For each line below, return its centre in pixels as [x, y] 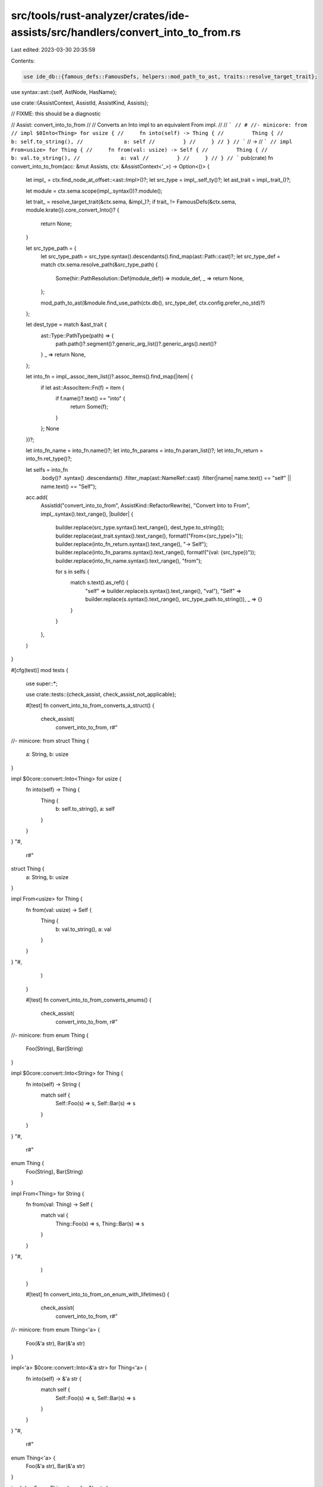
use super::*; [42, 683]
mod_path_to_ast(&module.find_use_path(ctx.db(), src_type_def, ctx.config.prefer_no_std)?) [153, 303]
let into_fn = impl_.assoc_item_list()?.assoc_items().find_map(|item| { [110, 377]
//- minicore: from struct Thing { [50, 741]
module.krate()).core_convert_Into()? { [73, 210]
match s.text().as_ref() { [99, 582]
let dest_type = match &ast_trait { [66, 325]
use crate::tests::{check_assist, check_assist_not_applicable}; [101, 694]
